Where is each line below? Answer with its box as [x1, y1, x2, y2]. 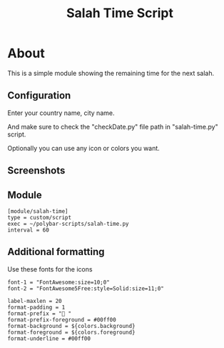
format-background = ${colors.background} [7, 322, 136, 329]
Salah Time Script [66, 5, 173, 21]
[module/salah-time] [7, 207, 69, 215]
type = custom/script [7, 214, 72, 221]
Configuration [7, 89, 71, 101]
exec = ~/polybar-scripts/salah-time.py [7, 220, 130, 227]
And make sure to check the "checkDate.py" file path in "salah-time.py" [7, 122, 219, 131]
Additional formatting [7, 246, 105, 258]
